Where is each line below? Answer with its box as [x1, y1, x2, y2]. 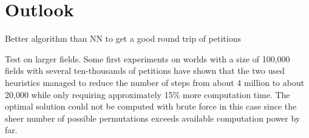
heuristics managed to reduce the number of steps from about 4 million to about [5, 76, 305, 88]
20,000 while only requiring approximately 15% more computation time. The [5, 88, 290, 100]
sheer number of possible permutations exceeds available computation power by [5, 111, 301, 124]
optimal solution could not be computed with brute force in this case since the [5, 100, 297, 113]
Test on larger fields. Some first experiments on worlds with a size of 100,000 [5, 52, 290, 65]
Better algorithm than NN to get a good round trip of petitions [5, 32, 241, 45]
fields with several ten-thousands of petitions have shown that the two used [5, 64, 285, 77]
